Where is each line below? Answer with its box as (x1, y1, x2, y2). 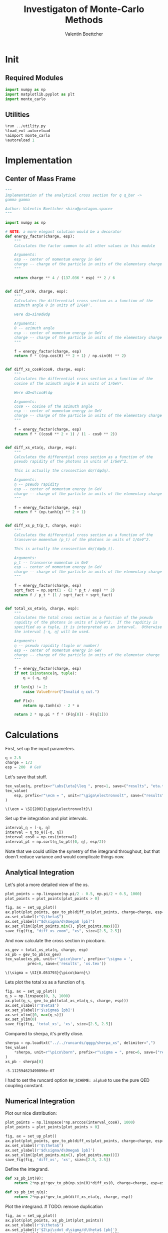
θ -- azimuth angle (14, 326, 55, 331)
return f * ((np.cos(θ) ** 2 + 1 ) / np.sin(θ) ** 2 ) (14, 354, 126, 359)
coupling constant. (5, 1082, 44, 1088)
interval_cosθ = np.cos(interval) (5, 835, 77, 840)
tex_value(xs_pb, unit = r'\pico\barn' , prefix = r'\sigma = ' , (5, 956, 133, 961)
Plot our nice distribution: (5, 1110, 57, 1116)
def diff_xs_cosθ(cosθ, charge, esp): (5, 367, 86, 372)
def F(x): (14, 698, 35, 703)
